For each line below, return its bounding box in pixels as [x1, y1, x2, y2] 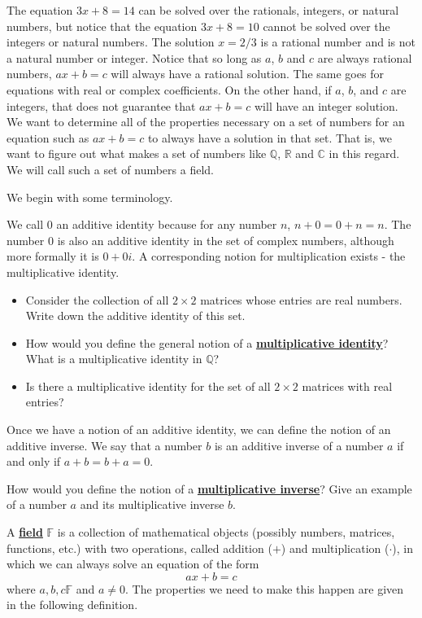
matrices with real [302, 377, 393, 394]
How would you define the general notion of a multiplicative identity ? [25, 334, 389, 351]
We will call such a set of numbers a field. [7, 160, 214, 178]
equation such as [7, 129, 89, 146]
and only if [7, 453, 61, 470]
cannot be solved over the [263, 17, 390, 34]
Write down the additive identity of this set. [25, 307, 246, 324]
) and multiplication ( [281, 539, 389, 556]
